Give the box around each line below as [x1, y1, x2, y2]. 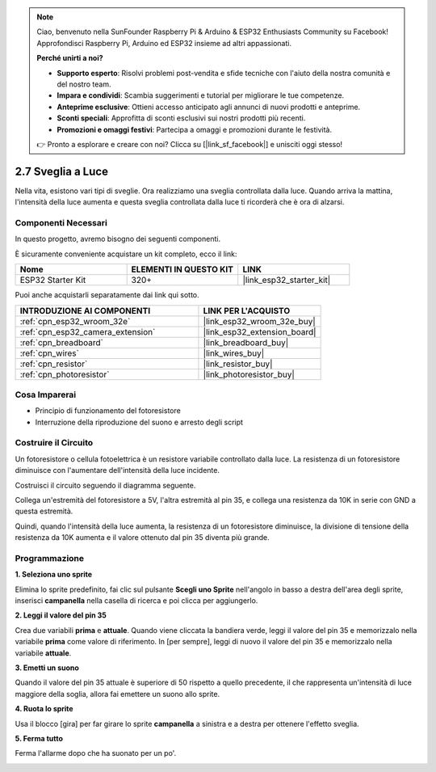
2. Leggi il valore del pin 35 [15, 610, 107, 620]
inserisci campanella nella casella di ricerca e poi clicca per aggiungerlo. [15, 596, 258, 605]
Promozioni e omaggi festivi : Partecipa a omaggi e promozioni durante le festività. [57, 124, 333, 134]
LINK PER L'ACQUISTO [203, 305, 291, 316]
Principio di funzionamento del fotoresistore [35, 406, 181, 416]
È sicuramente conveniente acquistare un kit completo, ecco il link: [15, 249, 237, 259]
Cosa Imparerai [15, 389, 77, 400]
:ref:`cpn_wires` [19, 348, 80, 359]
